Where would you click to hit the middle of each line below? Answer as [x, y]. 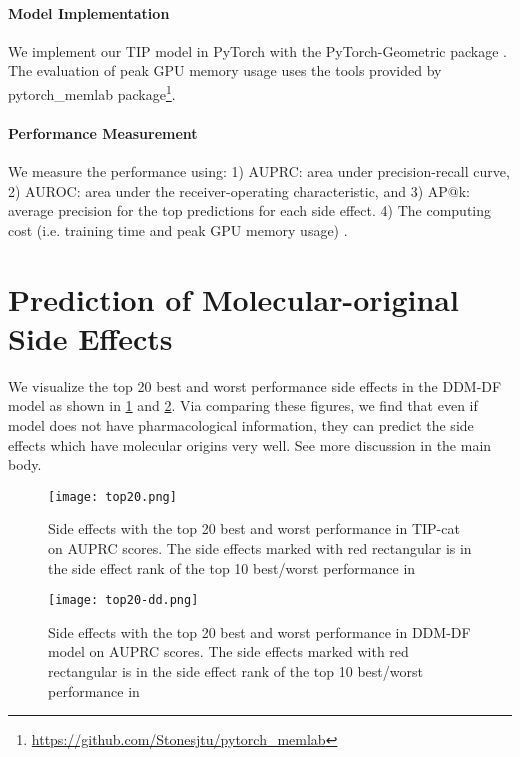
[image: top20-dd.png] [123, 600]
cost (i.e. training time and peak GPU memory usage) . [178, 229]
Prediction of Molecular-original [233, 298]
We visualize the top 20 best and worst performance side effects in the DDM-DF [255, 385]
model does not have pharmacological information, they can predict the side [241, 424]
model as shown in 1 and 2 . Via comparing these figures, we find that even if [243, 405]
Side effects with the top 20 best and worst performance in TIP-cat [254, 528]
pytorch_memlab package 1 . [92, 92]
